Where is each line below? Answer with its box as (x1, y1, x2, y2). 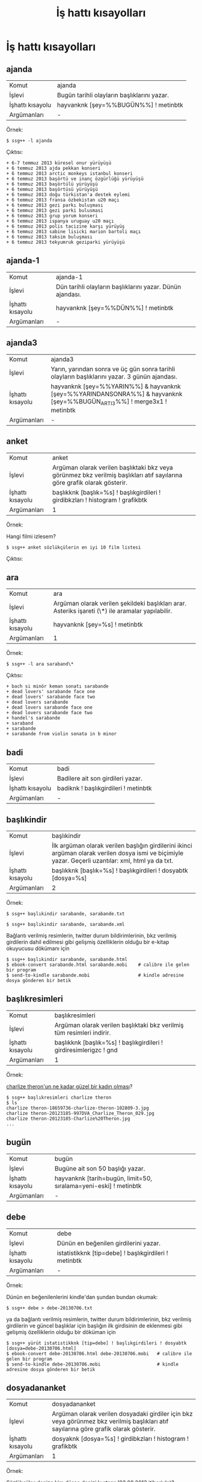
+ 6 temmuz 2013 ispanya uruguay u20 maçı (6, 218, 114, 224)
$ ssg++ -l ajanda (6, 138, 52, 144)
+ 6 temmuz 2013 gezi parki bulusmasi (6, 208, 103, 214)
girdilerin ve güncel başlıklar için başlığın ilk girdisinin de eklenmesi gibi (6, 1322, 183, 1329)
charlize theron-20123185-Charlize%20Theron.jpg (6, 1116, 130, 1122)
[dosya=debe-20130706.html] (6, 1345, 77, 1352)
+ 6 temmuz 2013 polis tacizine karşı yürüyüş (6, 223, 125, 229)
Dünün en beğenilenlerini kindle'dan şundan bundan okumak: (6, 1293, 158, 1300)
